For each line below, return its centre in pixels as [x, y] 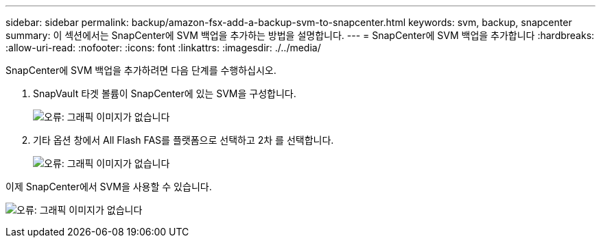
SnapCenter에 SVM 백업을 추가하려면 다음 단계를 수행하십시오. [141, 70]
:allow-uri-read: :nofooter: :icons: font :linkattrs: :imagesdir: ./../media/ [163, 48]
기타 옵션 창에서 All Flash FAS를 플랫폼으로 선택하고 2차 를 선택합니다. [184, 140]
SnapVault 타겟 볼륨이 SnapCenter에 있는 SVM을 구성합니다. [165, 93]
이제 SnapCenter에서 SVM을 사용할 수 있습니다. [109, 187]
